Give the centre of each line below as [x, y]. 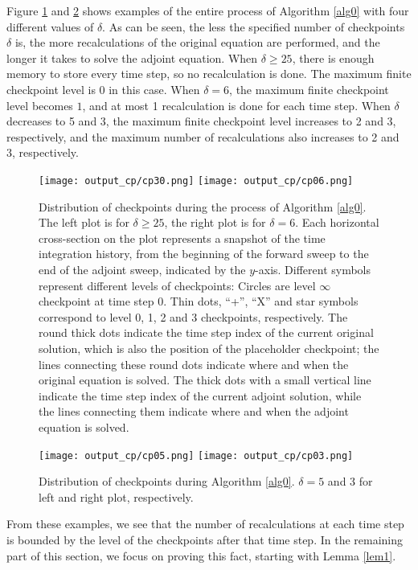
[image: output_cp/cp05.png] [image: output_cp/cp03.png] [196, 455]
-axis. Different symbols [313, 269]
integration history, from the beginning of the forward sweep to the [204, 254]
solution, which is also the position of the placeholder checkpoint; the [209, 348]
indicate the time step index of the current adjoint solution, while [200, 395]
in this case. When [154, 89]
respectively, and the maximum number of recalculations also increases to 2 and [203, 136]
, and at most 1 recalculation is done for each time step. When [236, 105]
